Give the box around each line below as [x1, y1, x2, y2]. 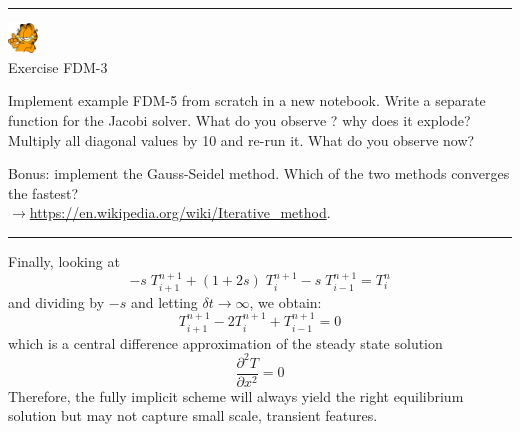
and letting [130, 291, 198, 312]
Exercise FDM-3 [8, 56, 108, 77]
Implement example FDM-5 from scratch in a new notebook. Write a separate [8, 90, 486, 111]
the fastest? [8, 182, 79, 203]
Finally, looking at [8, 250, 120, 271]
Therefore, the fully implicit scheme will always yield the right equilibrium [8, 385, 464, 406]
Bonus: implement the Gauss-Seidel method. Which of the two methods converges [8, 163, 510, 184]
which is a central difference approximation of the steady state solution [8, 332, 443, 353]
